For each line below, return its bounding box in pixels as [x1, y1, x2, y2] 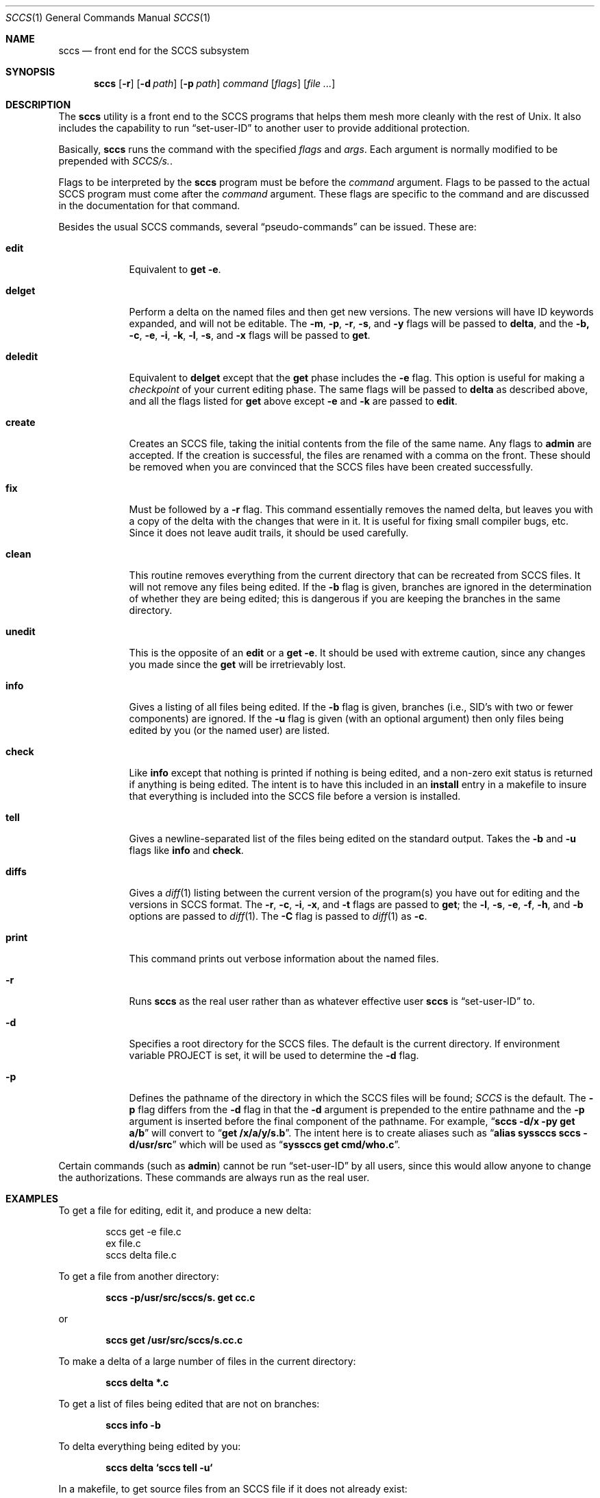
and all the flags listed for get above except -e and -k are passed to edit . [129, 395, 458, 407]
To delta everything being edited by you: [58, 1440, 241, 1452]
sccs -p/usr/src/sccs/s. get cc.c [105, 1292, 255, 1303]
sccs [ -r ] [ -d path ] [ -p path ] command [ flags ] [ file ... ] [94, 78, 336, 89]
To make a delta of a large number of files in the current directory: [58, 1355, 356, 1367]
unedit [5, 626, 36, 637]
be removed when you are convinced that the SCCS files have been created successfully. [129, 461, 534, 473]
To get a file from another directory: [58, 1270, 219, 1282]
